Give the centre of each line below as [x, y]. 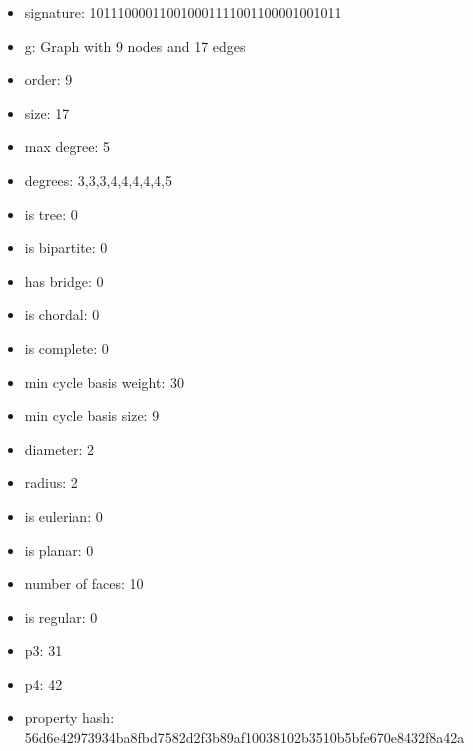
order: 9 [48, 79]
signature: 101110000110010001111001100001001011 [183, 12]
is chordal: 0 [62, 314]
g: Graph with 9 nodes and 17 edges [135, 45]
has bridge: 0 [64, 280]
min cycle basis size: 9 [92, 415]
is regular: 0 [61, 616]
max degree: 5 [67, 146]
